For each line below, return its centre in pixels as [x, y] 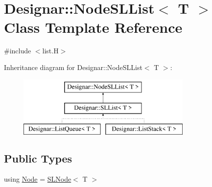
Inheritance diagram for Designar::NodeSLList [73, 67]
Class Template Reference [93, 27]
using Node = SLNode [38, 178]
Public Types [38, 158]
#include [18, 51]
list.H [50, 51]
